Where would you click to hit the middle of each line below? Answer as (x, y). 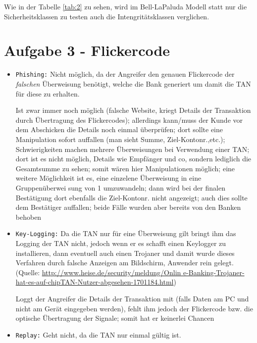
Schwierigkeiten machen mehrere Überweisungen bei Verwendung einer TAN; (132, 149)
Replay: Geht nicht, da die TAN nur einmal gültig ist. (98, 334)
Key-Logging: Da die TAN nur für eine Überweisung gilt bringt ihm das (126, 233)
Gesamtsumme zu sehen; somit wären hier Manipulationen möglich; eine (125, 168)
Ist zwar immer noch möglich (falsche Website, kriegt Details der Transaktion (133, 110)
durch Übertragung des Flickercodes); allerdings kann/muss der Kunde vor (129, 120)
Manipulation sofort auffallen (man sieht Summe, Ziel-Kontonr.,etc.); (120, 139)
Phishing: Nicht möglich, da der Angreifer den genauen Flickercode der (125, 74)
